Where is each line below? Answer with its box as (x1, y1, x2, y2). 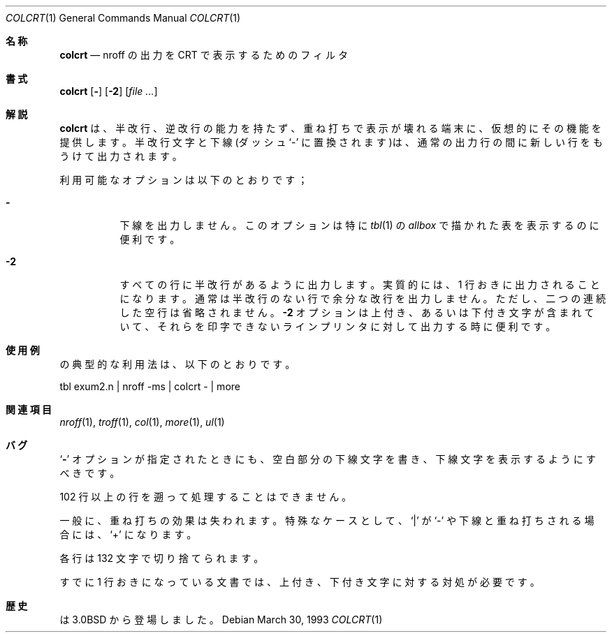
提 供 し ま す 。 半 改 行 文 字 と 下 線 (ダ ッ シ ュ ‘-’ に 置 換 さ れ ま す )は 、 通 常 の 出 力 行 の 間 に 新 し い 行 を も (59, 136, 603, 148)
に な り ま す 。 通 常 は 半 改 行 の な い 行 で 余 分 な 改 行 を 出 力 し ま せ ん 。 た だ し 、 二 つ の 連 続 (119, 292, 606, 304)
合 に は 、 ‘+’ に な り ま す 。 (59, 528, 197, 540)
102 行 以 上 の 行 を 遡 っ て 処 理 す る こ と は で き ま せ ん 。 (59, 491, 352, 503)
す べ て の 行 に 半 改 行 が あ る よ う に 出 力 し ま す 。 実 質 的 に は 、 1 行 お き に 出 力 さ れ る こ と (119, 279, 600, 290)
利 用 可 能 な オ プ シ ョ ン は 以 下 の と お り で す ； (59, 174, 308, 186)
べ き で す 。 (59, 467, 120, 479)
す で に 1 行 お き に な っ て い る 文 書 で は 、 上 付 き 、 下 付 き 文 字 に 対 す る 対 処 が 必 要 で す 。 (59, 576, 540, 588)
